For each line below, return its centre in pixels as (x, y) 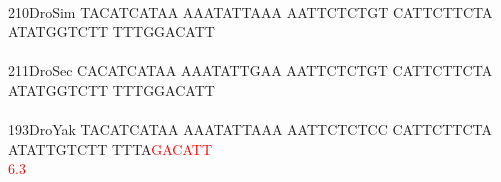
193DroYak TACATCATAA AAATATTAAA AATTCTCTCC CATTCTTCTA (250, 129)
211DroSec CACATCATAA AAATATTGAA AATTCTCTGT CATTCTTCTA (250, 70)
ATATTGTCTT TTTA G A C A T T (110, 148)
